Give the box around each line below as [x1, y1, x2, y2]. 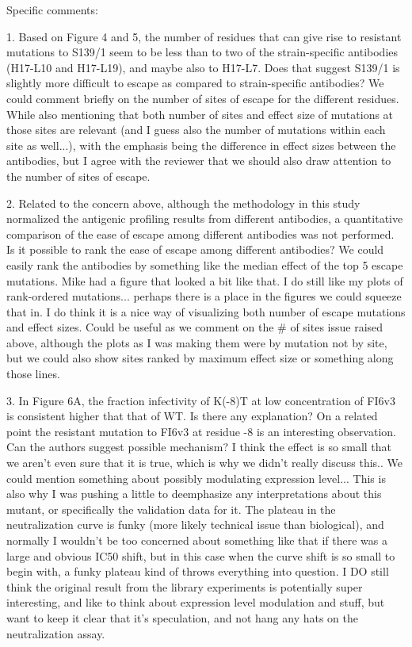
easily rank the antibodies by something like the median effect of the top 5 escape [6, 256, 403, 273]
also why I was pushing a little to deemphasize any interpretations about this [6, 485, 382, 502]
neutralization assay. [6, 625, 105, 641]
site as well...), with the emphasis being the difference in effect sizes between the [6, 136, 396, 153]
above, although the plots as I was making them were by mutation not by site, [6, 334, 387, 350]
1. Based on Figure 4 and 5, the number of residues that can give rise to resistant [6, 28, 402, 44]
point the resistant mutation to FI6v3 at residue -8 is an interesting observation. [6, 423, 396, 439]
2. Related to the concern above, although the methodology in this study [6, 194, 360, 211]
